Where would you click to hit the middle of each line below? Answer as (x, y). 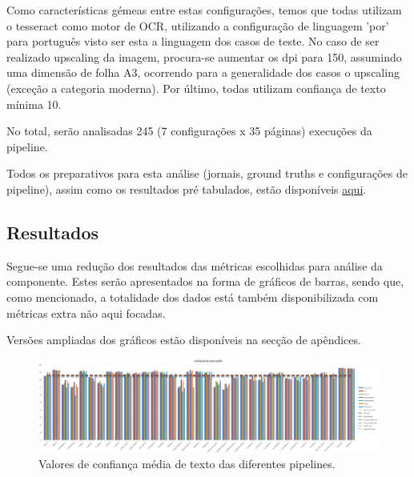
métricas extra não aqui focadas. (86, 313)
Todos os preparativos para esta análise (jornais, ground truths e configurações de (207, 173)
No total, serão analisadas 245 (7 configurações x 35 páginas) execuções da (189, 131)
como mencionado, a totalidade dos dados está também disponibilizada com (193, 297)
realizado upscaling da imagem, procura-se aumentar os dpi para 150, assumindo (204, 56)
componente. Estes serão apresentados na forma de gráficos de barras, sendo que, (205, 281)
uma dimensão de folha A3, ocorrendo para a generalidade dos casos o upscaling (203, 72)
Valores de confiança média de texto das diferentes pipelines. (187, 463)
